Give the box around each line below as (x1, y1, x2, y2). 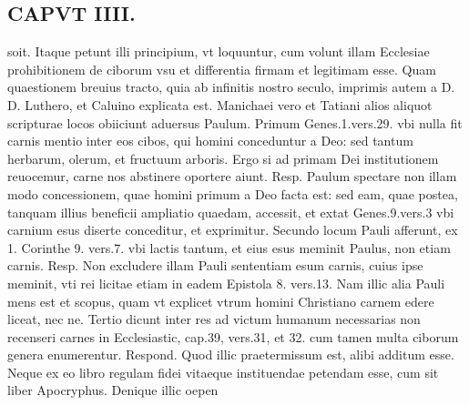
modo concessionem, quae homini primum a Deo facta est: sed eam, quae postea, (7, 184, 458, 203)
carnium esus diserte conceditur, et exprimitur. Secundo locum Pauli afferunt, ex (7, 220, 458, 239)
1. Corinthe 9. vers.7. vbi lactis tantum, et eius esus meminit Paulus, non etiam (7, 238, 451, 257)
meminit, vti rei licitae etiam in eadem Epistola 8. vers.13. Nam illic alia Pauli (7, 273, 445, 292)
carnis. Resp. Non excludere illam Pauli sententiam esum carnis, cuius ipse (7, 256, 423, 275)
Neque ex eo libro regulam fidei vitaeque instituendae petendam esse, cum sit (7, 362, 439, 381)
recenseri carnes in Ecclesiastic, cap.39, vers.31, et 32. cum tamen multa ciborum (7, 327, 459, 346)
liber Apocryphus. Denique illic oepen (7, 380, 219, 400)
